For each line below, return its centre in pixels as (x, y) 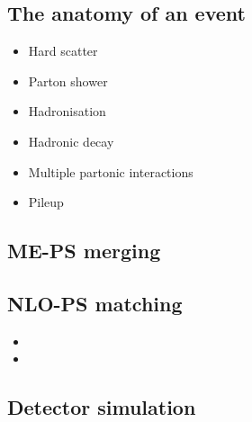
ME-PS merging (84, 251)
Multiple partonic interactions (111, 171)
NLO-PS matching (95, 303)
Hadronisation (67, 111)
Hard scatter (63, 51)
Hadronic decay (71, 141)
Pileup (46, 202)
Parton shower (68, 81)
